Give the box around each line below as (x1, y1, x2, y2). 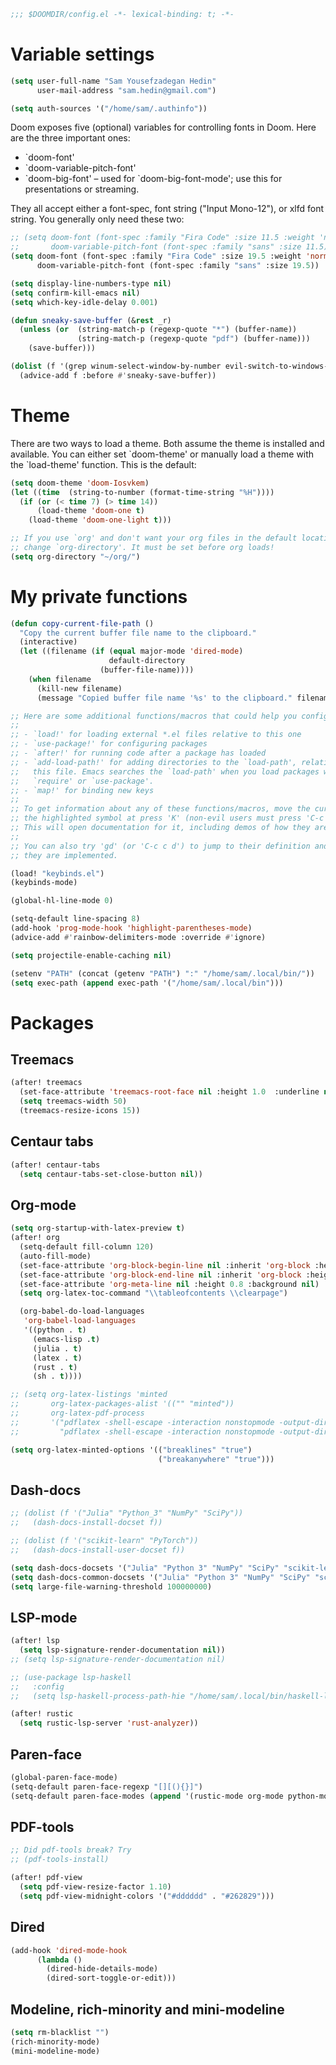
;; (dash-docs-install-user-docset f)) (10, 1545, 186, 1555)
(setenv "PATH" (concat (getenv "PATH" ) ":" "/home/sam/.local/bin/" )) (10, 968, 315, 979)
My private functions (10, 585, 188, 608)
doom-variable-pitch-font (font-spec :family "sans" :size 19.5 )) (36, 261, 320, 271)
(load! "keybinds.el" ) (10, 868, 105, 879)
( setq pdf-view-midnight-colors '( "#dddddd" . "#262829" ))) (19, 1891, 275, 1901)
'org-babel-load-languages (23, 1316, 137, 1326)
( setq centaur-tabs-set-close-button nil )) (19, 1169, 203, 1179)
